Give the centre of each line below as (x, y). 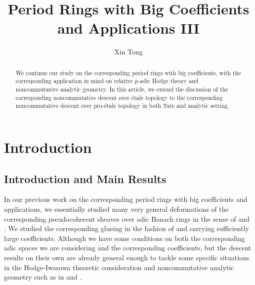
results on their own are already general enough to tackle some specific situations (127, 257)
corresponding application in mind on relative (74, 81)
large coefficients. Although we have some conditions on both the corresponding (125, 238)
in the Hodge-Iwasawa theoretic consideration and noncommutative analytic (119, 267)
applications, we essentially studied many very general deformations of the (116, 209)
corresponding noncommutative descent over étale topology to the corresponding (119, 97)
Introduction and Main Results (85, 178)
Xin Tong (128, 52)
